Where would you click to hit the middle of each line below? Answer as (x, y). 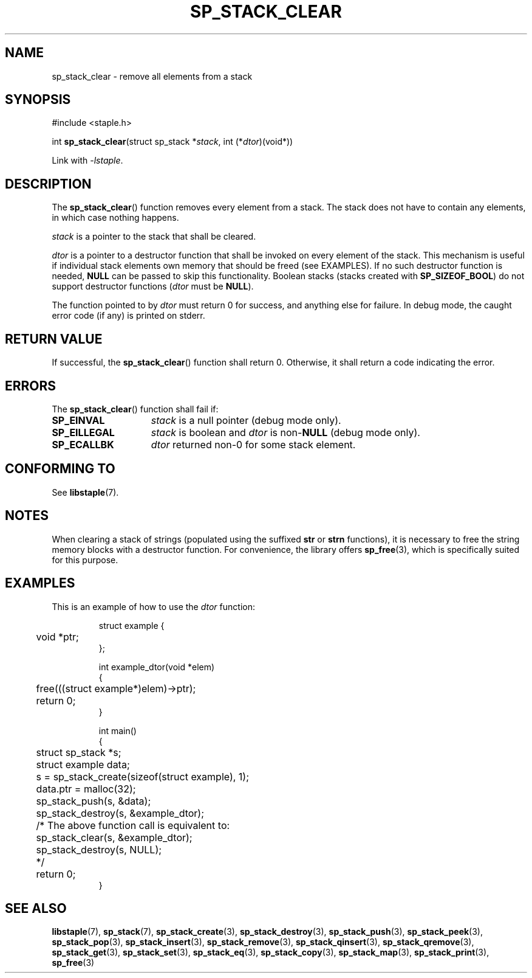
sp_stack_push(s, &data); (94, 801)
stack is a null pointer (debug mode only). (246, 420)
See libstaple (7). (85, 492)
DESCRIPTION (48, 184)
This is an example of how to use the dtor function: (153, 606)
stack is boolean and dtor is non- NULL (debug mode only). (285, 432)
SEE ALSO (36, 908)
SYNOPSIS (38, 100)
